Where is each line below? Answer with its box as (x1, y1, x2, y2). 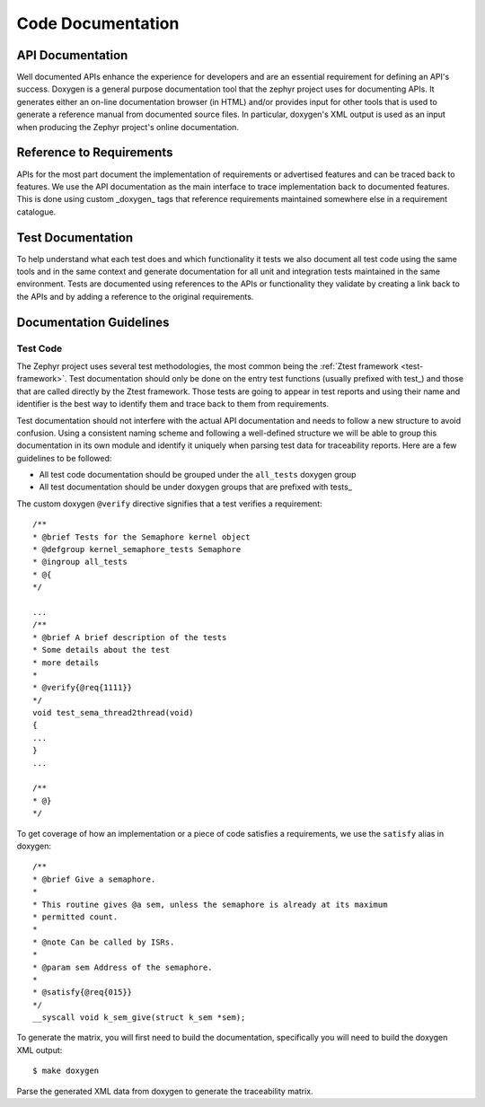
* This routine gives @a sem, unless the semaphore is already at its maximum (32, 899, 388, 909)
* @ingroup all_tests (32, 557, 128, 567)
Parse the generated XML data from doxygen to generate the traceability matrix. (16, 1085, 313, 1096)
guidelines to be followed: (16, 452, 112, 463)
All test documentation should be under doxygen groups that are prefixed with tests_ (39, 481, 352, 493)
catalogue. (16, 206, 57, 217)
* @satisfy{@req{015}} (32, 988, 133, 997)
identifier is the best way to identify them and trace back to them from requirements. (16, 399, 330, 409)
